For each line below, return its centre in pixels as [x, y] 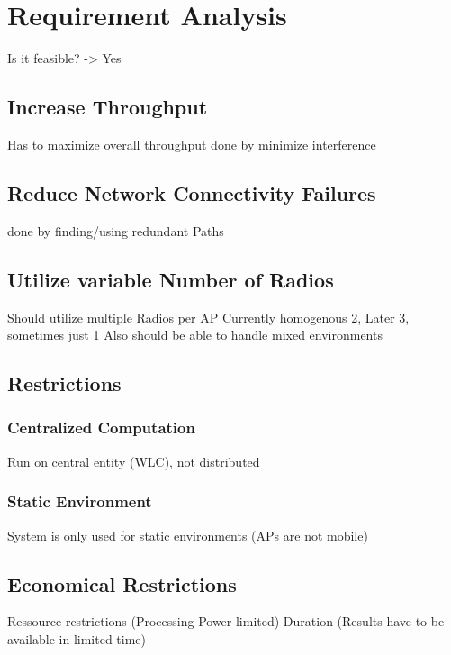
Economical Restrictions [122, 583]
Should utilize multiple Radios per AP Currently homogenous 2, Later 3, [208, 317]
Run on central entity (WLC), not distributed [134, 461]
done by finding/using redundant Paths [116, 230]
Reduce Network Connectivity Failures [192, 192]
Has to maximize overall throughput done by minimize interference [192, 144]
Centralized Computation [101, 428]
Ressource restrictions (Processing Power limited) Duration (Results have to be [226, 621]
